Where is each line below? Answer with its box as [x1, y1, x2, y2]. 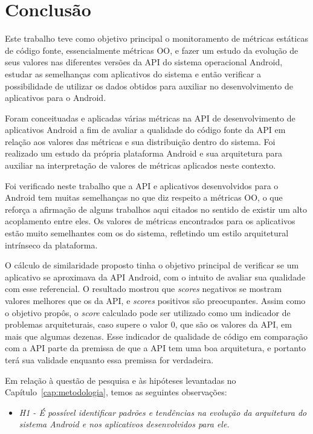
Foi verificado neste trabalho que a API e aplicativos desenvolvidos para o [5, 179, 279, 192]
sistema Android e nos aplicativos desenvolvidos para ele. [19, 418, 230, 430]
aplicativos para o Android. [5, 91, 106, 104]
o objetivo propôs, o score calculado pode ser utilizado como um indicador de [5, 306, 291, 319]
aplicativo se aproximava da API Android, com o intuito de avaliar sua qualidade [5, 270, 306, 283]
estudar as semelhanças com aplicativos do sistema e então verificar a [5, 67, 262, 80]
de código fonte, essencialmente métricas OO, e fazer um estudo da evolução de [5, 44, 298, 56]
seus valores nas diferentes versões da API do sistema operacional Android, [5, 56, 283, 68]
